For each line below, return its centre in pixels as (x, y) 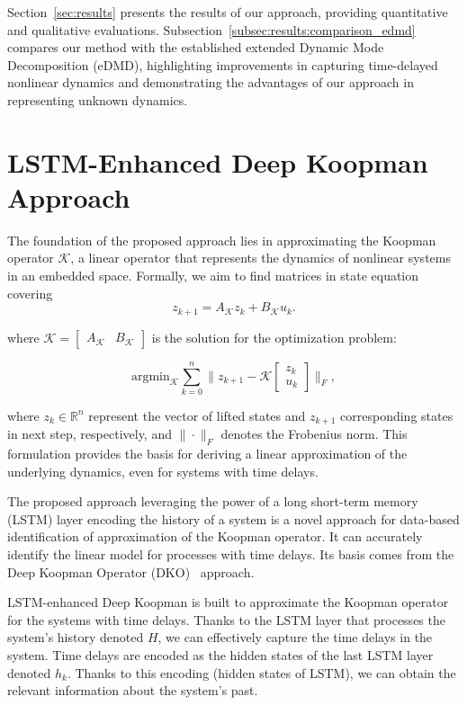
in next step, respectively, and (90, 434)
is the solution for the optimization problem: (274, 337)
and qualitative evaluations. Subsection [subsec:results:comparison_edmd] (211, 29)
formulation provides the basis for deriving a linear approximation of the (207, 454)
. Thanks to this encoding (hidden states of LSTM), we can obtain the (261, 672)
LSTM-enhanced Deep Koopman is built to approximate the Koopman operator (228, 602)
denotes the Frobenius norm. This (314, 434)
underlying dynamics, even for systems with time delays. (163, 471)
